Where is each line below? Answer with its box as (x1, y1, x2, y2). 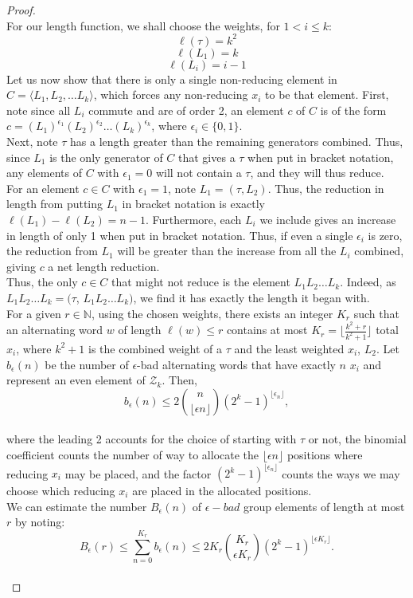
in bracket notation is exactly (122, 195, 265, 212)
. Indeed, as (340, 273, 396, 290)
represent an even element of (6, 372, 146, 388)
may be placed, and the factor (64, 465, 212, 481)
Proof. (6, 2, 36, 18)
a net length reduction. (48, 258, 160, 274)
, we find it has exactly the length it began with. (133, 289, 370, 305)
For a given (6, 305, 61, 321)
